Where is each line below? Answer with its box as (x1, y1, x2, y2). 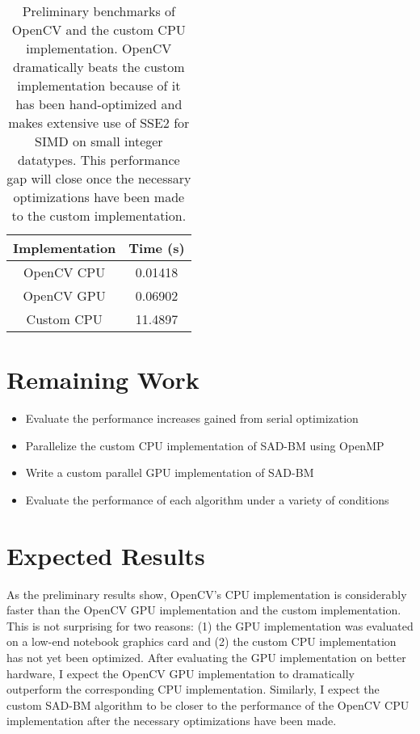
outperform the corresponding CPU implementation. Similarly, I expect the (6, 681, 380, 698)
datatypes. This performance (17, 150, 180, 169)
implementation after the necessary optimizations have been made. (6, 712, 337, 729)
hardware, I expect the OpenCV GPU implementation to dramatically (6, 664, 355, 681)
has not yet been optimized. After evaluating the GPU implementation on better (6, 649, 406, 665)
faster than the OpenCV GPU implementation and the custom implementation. (6, 601, 401, 618)
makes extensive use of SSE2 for (8, 113, 190, 132)
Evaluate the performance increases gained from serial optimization (25, 410, 359, 427)
